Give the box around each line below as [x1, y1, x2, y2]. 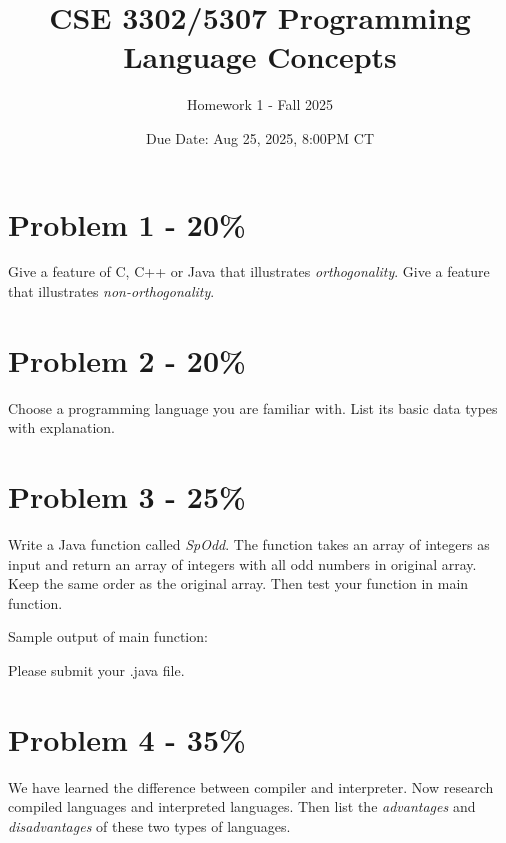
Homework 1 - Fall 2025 [186, 94, 334, 115]
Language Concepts [123, 36, 397, 77]
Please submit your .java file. [8, 660, 185, 681]
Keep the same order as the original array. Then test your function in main [8, 573, 469, 594]
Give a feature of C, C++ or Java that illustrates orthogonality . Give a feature [8, 261, 490, 282]
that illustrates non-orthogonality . [8, 281, 215, 302]
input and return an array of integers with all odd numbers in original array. [8, 553, 477, 574]
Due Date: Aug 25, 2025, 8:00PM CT [145, 127, 375, 148]
